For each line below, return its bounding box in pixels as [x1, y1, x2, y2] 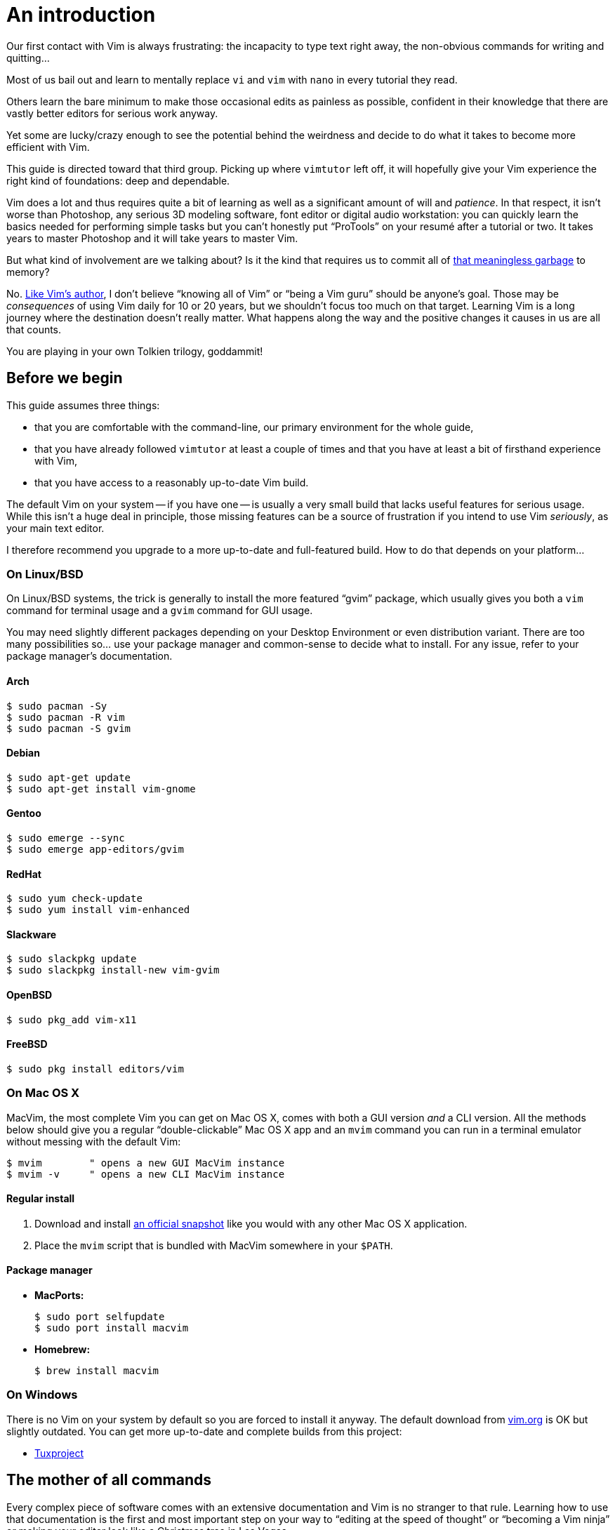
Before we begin [6, 369, 123, 387]
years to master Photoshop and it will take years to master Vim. [6, 232, 298, 244]
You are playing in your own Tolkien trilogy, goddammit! [6, 345, 263, 357]
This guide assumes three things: [6, 399, 160, 411]
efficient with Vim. [6, 140, 90, 153]
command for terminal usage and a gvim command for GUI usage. [6, 604, 313, 617]
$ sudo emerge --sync [6, 832, 125, 844]
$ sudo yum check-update [6, 893, 143, 905]
